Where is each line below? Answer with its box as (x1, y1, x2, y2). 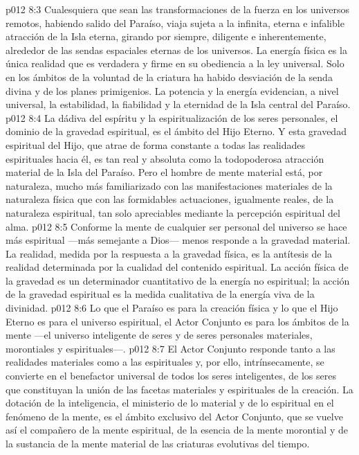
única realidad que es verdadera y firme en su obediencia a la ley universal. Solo (6, 56, 344, 71)
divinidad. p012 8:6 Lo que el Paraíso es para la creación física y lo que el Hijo (6, 301, 338, 315)
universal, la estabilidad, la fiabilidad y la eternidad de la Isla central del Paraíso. (6, 97, 351, 111)
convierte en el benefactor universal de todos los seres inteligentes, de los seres (6, 368, 336, 383)
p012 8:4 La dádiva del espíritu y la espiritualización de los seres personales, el (6, 110, 338, 125)
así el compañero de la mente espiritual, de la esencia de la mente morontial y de (6, 422, 348, 437)
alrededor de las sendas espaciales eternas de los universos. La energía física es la (6, 42, 347, 57)
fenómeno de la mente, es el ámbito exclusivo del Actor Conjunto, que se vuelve (6, 409, 343, 423)
